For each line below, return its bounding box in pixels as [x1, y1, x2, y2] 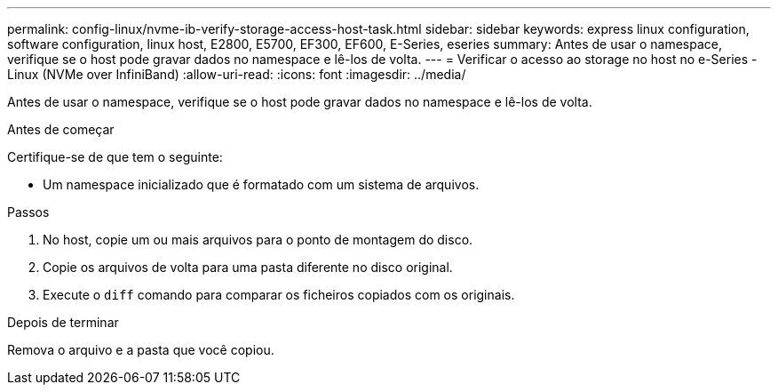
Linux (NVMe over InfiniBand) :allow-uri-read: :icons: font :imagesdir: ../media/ [7, 67, 466, 82]
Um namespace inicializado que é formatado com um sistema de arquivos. [43, 177, 480, 192]
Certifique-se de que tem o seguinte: [7, 149, 223, 164]
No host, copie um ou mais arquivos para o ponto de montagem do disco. [43, 232, 473, 247]
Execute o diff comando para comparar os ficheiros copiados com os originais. [43, 287, 515, 302]
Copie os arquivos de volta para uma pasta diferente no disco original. [43, 260, 453, 275]
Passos [7, 204, 50, 220]
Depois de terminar [7, 315, 119, 330]
